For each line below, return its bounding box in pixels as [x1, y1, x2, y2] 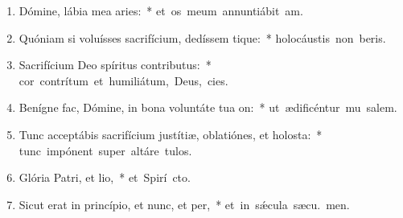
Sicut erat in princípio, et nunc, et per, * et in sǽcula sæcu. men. [19, 195, 350, 212]
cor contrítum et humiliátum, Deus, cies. [19, 72, 228, 88]
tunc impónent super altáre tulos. [19, 142, 192, 158]
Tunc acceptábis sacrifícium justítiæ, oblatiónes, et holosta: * [19, 125, 323, 142]
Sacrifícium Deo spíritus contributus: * [19, 56, 212, 73]
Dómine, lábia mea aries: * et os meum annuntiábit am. [19, 2, 303, 19]
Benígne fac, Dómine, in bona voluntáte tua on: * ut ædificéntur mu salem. [19, 99, 397, 116]
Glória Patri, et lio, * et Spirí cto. [19, 169, 191, 186]
